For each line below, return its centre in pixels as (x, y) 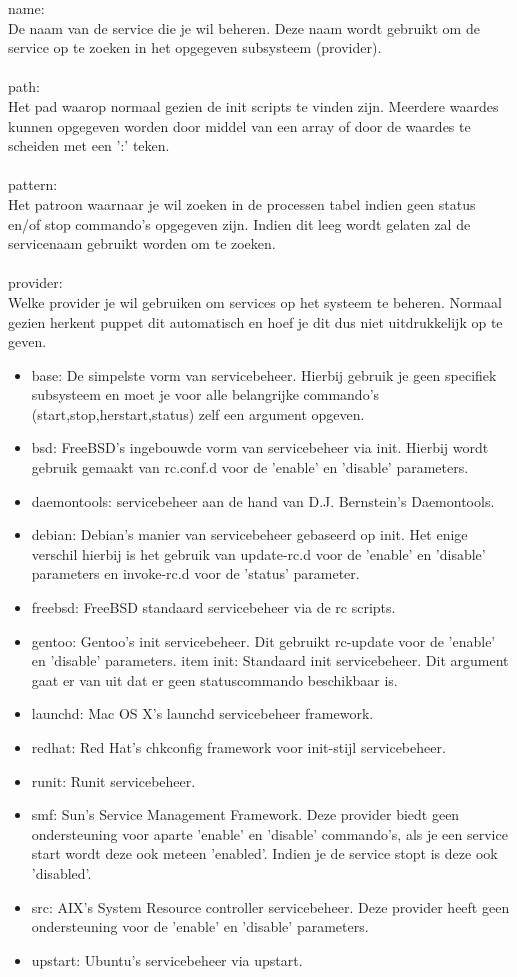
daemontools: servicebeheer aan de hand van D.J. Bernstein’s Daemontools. (263, 500)
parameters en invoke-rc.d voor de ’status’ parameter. (195, 573)
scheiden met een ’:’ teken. (89, 145)
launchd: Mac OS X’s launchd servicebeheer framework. (202, 713)
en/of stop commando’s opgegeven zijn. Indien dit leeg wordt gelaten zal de (239, 223)
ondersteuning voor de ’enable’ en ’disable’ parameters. (200, 926)
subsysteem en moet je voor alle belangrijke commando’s (205, 394)
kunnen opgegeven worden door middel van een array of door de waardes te (239, 125)
